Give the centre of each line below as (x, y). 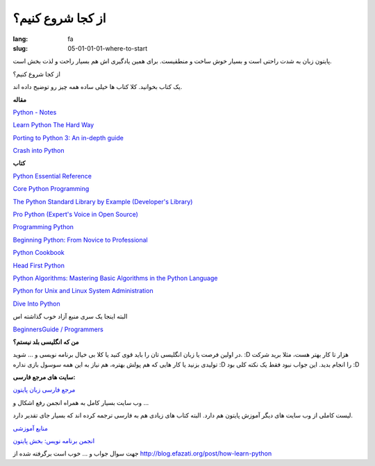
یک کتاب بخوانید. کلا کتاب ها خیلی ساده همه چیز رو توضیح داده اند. (98, 87)
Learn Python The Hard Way (53, 125)
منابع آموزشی (31, 428)
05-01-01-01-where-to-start (108, 48)
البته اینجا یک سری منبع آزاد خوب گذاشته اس (70, 317)
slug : (20, 48)
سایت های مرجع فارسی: (44, 377)
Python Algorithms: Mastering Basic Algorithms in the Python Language (115, 278)
